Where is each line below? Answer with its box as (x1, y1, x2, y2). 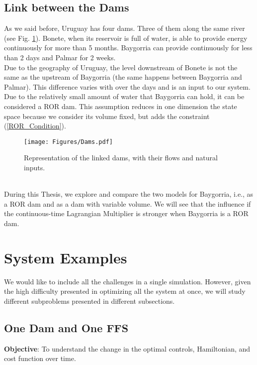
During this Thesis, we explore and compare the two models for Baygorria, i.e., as (4, 189, 254, 199)
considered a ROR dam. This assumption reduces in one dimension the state (4, 101, 237, 111)
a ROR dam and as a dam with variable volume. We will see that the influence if (4, 198, 251, 209)
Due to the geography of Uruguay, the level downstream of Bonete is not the (4, 62, 238, 72)
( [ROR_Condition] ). (4, 121, 66, 131)
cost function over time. (4, 353, 76, 364)
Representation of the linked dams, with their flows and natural (24, 152, 218, 163)
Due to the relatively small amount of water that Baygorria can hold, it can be (4, 91, 245, 102)
